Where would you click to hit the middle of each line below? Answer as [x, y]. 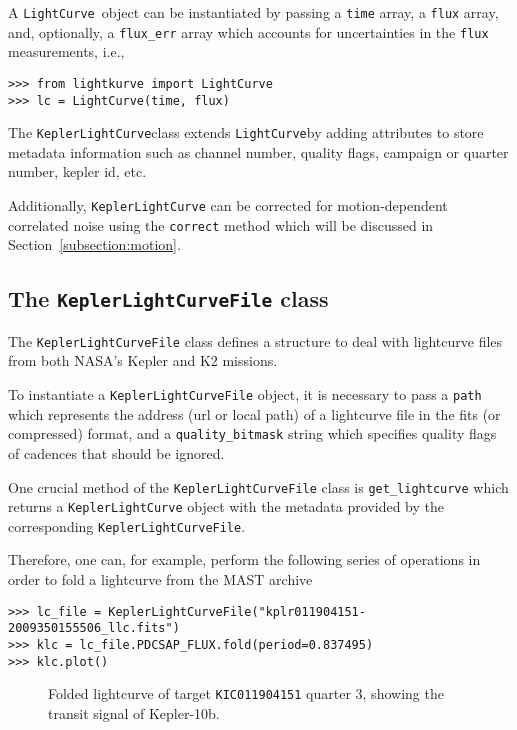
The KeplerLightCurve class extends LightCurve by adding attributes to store [246, 132]
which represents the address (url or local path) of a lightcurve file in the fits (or [254, 413]
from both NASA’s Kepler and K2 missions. [143, 360]
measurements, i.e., [66, 51]
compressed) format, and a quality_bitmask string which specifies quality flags [252, 433]
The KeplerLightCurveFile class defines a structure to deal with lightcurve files [255, 340]
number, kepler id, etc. [77, 171]
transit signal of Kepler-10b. [134, 712]
